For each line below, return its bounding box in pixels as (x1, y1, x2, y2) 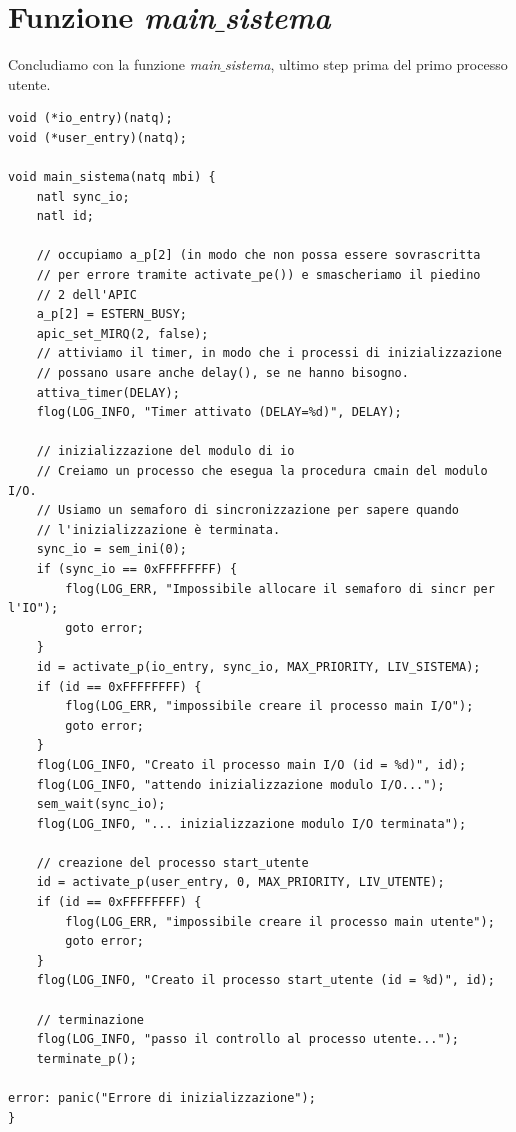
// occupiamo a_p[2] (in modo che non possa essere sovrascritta (36, 248, 481, 263)
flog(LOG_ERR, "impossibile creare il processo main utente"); (65, 914, 495, 929)
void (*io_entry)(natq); (8, 111, 173, 126)
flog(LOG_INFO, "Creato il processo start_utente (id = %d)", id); (36, 973, 495, 988)
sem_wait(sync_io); (36, 797, 166, 812)
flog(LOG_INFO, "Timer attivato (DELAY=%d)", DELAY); (36, 405, 402, 420)
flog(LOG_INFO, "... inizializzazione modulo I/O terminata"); (36, 816, 467, 831)
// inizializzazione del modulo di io (36, 444, 295, 459)
